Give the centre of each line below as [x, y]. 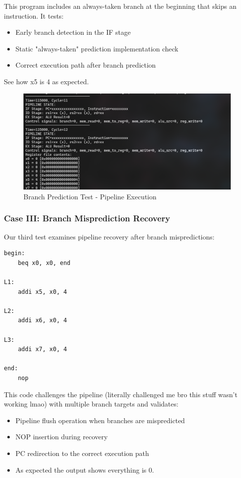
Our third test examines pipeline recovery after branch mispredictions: [109, 236]
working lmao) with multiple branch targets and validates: [91, 404]
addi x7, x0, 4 [42, 349]
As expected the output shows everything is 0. [85, 469]
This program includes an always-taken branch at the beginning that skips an [120, 6]
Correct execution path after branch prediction [86, 65]
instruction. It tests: [34, 15]
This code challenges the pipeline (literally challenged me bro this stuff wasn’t [121, 394]
